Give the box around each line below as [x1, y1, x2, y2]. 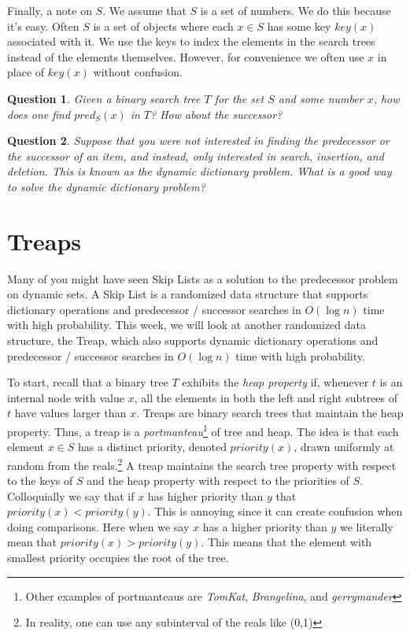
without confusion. [93, 64, 183, 80]
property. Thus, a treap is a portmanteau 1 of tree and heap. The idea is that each [7, 421, 399, 439]
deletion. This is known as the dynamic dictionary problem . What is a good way [7, 163, 392, 179]
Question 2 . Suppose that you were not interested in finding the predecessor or [7, 132, 390, 149]
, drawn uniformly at [294, 438, 394, 455]
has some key [267, 17, 331, 34]
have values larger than [14, 405, 127, 421]
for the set [214, 90, 264, 106]
